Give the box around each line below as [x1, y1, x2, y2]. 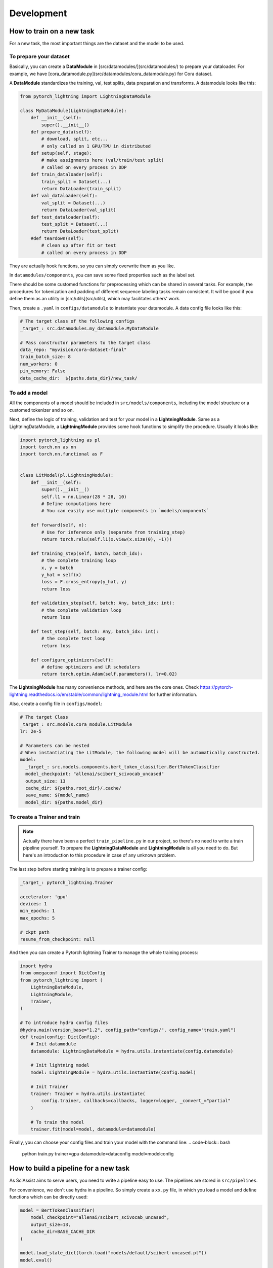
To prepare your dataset [9, 53, 70, 60]
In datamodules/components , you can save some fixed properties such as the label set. [9, 272, 196, 278]
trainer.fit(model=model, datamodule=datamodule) [30, 1126, 156, 1132]
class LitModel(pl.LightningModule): [20, 472, 114, 478]
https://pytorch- [200, 684, 234, 690]
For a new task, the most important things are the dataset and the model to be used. [9, 41, 185, 47]
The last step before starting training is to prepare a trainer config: [9, 866, 148, 872]
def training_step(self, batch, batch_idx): [30, 550, 143, 556]
